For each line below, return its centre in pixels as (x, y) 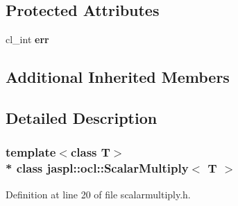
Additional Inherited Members (118, 77)
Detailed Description (82, 117)
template (31, 152)
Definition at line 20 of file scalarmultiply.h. (98, 194)
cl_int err (27, 39)
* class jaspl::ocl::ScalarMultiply (97, 168)
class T (90, 152)
